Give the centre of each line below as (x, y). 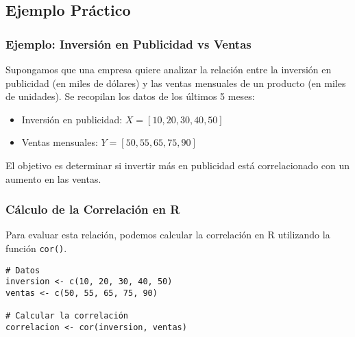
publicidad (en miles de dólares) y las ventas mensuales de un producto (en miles (176, 83)
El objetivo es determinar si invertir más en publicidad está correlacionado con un (178, 165)
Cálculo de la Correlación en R (93, 209)
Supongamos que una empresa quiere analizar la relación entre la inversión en (169, 69)
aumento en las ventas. (53, 178)
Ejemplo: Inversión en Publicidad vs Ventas (128, 43)
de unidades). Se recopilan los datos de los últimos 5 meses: (130, 96)
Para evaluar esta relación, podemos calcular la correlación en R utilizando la (168, 235)
